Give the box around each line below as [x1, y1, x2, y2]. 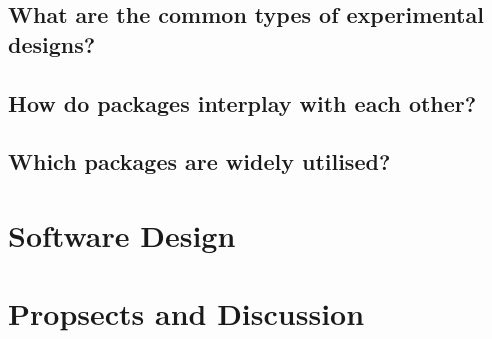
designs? [8, 28, 96, 59]
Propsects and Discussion [8, 293, 365, 334]
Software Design [8, 214, 236, 255]
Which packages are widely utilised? [8, 146, 391, 177]
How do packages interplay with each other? [8, 87, 477, 118]
